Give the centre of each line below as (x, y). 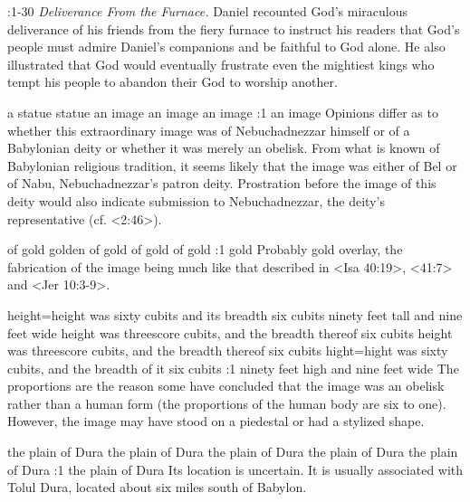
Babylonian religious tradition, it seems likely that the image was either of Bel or (232, 165)
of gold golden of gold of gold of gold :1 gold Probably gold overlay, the (205, 249)
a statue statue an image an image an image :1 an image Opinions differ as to (223, 112)
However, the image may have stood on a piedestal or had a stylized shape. (216, 421)
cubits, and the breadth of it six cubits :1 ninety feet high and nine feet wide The (233, 368)
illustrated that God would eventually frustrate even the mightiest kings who (221, 64)
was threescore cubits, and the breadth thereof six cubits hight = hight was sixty (228, 350)
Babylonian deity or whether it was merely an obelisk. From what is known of (224, 148)
